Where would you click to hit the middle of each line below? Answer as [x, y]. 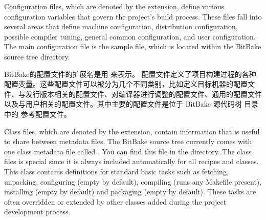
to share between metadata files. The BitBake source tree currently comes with [128, 141]
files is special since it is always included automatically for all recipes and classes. [131, 161]
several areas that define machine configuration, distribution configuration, [121, 26]
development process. [37, 212]
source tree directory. [37, 56]
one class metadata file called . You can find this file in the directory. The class [128, 151]
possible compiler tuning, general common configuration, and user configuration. [130, 36]
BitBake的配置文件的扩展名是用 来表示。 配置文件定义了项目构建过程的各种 [130, 74]
